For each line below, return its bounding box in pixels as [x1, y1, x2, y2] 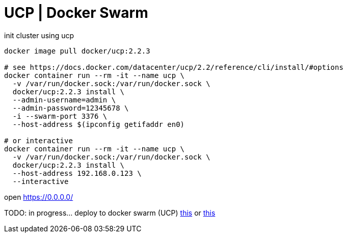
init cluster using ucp [4, 31, 74, 40]
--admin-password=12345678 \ [12, 103, 129, 112]
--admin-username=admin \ [12, 95, 116, 104]
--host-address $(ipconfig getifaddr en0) [12, 120, 185, 128]
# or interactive [4, 136, 73, 145]
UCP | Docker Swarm [4, 4, 148, 21]
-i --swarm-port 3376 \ [12, 112, 108, 120]
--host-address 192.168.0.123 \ [12, 169, 142, 177]
